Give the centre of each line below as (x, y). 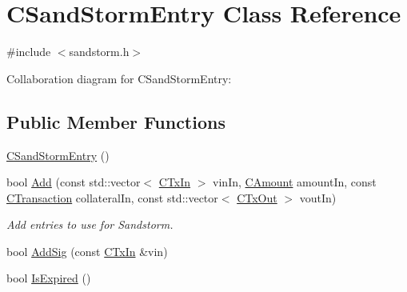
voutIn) (318, 197)
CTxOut (257, 197)
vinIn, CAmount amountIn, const (295, 182)
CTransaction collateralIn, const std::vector (112, 197)
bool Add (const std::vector (74, 182)
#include (29, 52)
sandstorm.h (99, 52)
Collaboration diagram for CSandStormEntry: (119, 78)
